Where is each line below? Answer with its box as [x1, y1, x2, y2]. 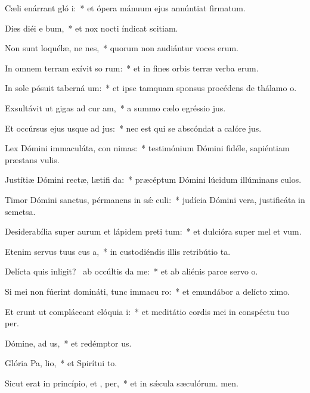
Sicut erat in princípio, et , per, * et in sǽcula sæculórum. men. [5, 376, 238, 389]
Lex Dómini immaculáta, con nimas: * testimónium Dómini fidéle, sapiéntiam [5, 142, 290, 154]
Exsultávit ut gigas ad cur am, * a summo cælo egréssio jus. [5, 101, 226, 114]
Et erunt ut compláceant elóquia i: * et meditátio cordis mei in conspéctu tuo [5, 305, 290, 317]
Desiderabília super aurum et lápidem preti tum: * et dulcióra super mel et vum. [5, 225, 302, 238]
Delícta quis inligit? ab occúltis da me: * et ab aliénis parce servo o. [5, 265, 258, 277]
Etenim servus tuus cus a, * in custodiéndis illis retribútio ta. [5, 245, 231, 257]
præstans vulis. [5, 153, 60, 166]
